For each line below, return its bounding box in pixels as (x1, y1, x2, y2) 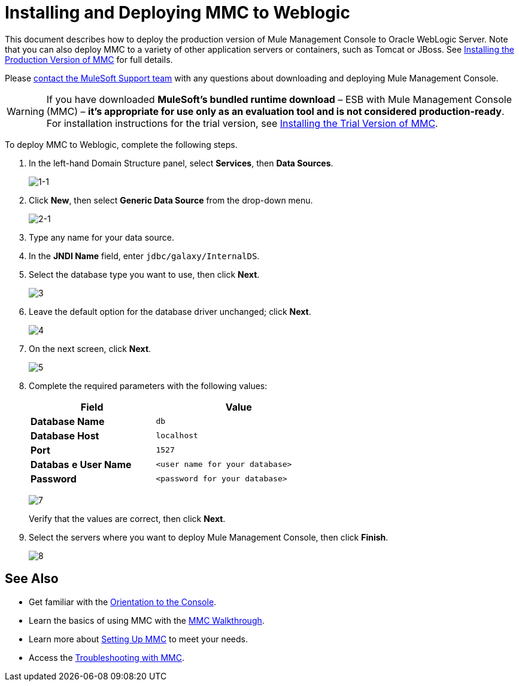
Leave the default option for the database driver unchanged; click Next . (29, 306, 311, 317)
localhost (156, 431, 198, 441)
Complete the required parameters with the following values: (29, 380, 268, 391)
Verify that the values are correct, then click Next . (29, 513, 226, 524)
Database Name (31, 415, 105, 427)
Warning (7, 105, 44, 117)
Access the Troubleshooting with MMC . (29, 652, 185, 663)
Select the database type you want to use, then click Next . (29, 269, 260, 280)
